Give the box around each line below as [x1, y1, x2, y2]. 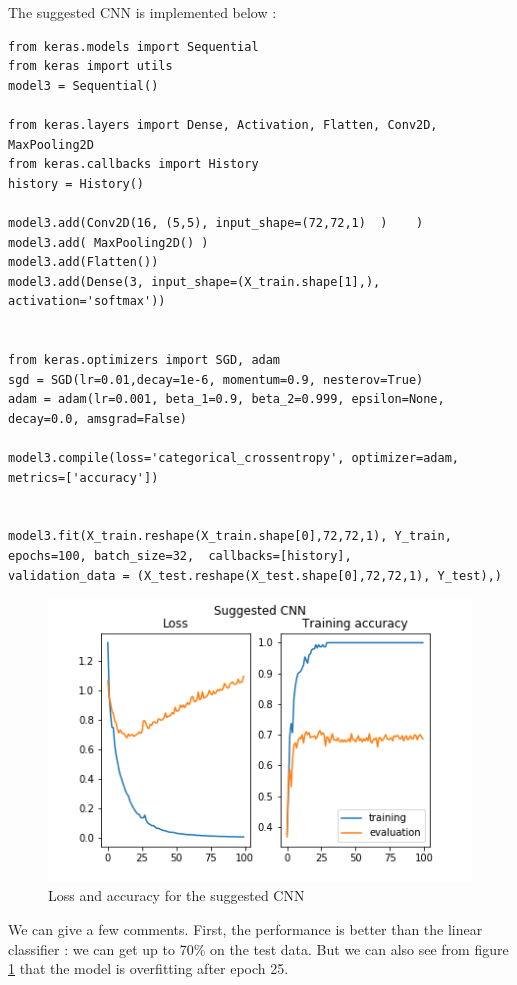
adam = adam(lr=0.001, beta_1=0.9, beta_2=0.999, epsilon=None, [8, 392, 445, 407]
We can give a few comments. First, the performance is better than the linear [8, 919, 483, 940]
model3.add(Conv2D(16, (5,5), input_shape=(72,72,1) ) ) [8, 215, 424, 230]
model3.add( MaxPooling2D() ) [8, 235, 209, 250]
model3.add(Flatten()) [8, 255, 159, 270]
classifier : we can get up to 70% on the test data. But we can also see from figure [8, 938, 509, 959]
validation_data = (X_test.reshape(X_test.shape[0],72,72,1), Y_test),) [8, 568, 502, 583]
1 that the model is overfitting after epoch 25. [8, 958, 289, 979]
